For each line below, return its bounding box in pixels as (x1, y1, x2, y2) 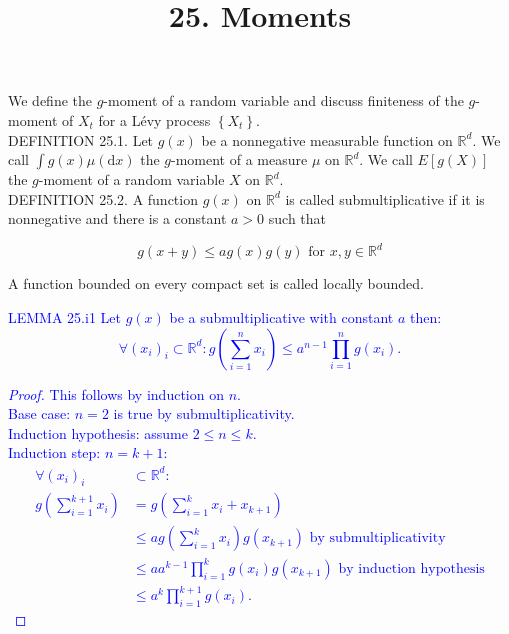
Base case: (8, 403, 71, 424)
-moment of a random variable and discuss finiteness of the (103, 90, 464, 111)
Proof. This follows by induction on (8, 383, 224, 404)
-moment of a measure (171, 149, 308, 170)
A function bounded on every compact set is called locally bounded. (8, 273, 424, 294)
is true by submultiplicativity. (113, 403, 295, 424)
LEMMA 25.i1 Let (8, 307, 121, 328)
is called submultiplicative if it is (285, 188, 485, 209)
